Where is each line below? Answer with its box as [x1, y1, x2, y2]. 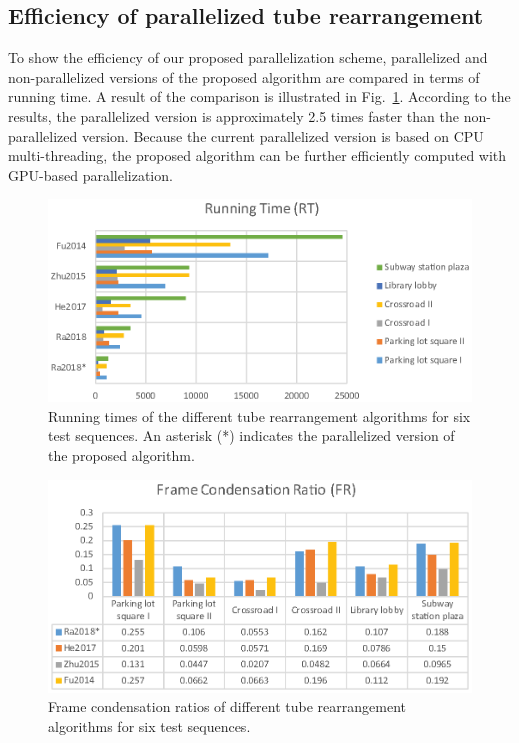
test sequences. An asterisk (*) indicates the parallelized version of [48, 425, 455, 446]
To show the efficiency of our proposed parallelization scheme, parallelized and [8, 47, 488, 68]
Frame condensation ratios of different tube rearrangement [48, 696, 406, 717]
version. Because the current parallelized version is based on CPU [81, 125, 484, 146]
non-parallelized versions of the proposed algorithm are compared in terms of [8, 66, 480, 87]
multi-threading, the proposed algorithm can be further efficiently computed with [8, 145, 507, 166]
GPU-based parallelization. [8, 164, 173, 185]
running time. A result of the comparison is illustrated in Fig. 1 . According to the [8, 86, 511, 107]
